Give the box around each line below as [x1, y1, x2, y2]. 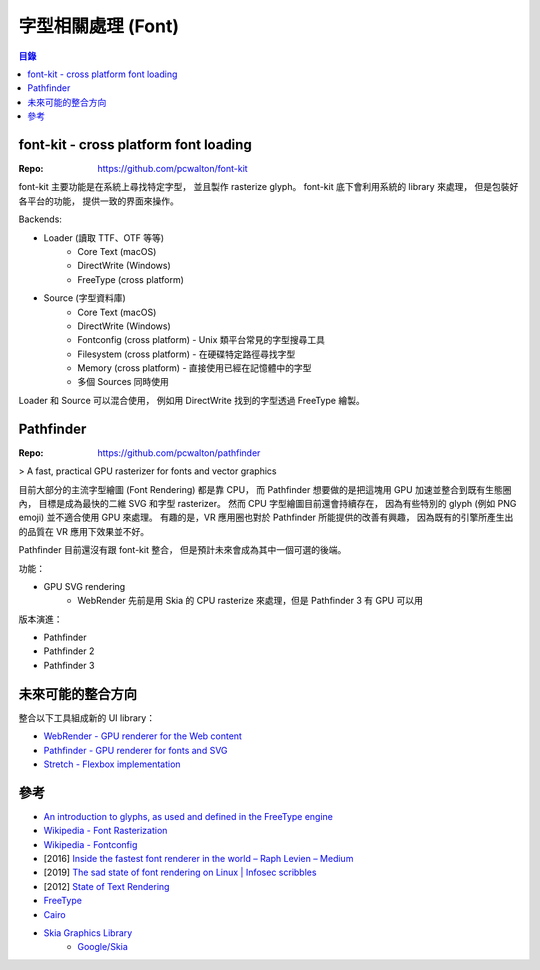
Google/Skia [77, 941, 129, 953]
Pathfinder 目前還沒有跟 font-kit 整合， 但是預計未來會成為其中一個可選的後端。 [18, 544, 347, 556]
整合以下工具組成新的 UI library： [18, 711, 155, 724]
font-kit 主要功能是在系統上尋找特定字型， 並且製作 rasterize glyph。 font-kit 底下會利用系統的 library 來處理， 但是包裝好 [18, 181, 519, 193]
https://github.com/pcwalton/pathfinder [97, 446, 261, 459]
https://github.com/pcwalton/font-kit [97, 163, 249, 175]
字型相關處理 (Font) [18, 15, 180, 37]
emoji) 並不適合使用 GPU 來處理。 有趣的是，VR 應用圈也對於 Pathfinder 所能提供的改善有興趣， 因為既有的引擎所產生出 [18, 511, 514, 524]
